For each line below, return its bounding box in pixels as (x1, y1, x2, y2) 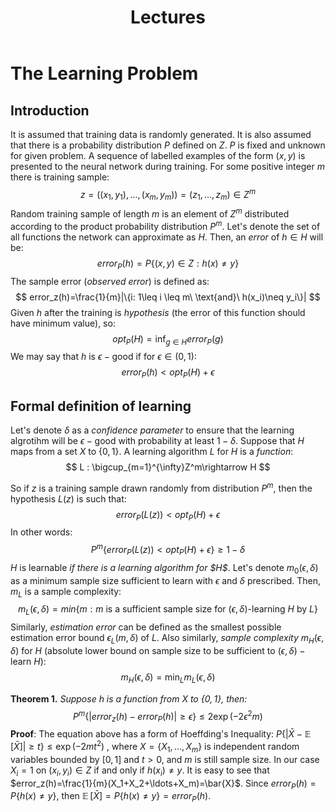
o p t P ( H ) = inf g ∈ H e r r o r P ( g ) (112, 332, 224, 347)
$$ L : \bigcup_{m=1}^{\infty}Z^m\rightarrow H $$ (65, 461, 271, 473)
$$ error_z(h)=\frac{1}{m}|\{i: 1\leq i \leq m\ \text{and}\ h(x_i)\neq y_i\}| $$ (15, 291, 321, 303)
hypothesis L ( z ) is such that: (10, 492, 127, 505)
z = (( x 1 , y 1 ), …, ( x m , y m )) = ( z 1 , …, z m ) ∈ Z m (79, 187, 257, 203)
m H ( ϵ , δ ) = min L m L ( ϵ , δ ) (120, 671, 216, 685)
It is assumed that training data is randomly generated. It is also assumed (10, 129, 312, 140)
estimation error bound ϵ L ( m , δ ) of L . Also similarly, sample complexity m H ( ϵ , (10, 632, 325, 646)
